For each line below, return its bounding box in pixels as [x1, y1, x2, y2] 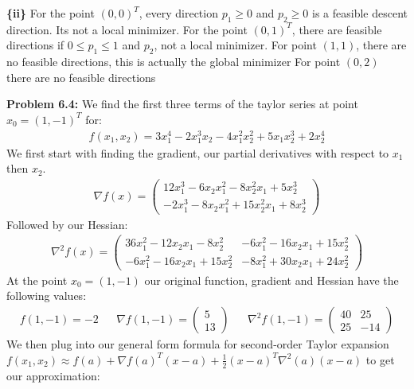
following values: [6, 287, 87, 304]
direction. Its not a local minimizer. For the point [6, 21, 248, 37]
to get [365, 351, 395, 368]
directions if [6, 37, 64, 53]
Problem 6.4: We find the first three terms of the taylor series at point [6, 95, 358, 112]
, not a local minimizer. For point [154, 37, 317, 53]
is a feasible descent [312, 5, 408, 21]
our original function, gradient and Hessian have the [144, 271, 399, 288]
